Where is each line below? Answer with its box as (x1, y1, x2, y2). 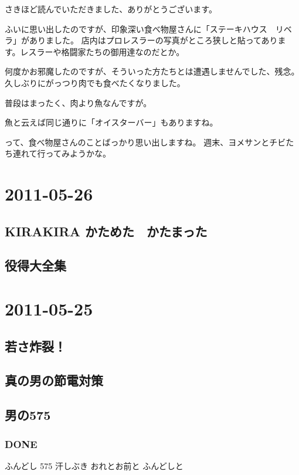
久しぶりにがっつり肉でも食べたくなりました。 (5, 76, 185, 89)
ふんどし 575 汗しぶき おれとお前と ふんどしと (5, 459, 184, 471)
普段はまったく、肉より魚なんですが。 (5, 96, 152, 108)
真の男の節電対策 (5, 371, 103, 389)
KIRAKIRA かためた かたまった (5, 222, 208, 240)
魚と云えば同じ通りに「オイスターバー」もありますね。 (5, 116, 218, 128)
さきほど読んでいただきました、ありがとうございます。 (5, 3, 217, 15)
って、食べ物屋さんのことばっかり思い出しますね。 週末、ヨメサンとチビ (5, 135, 286, 148)
